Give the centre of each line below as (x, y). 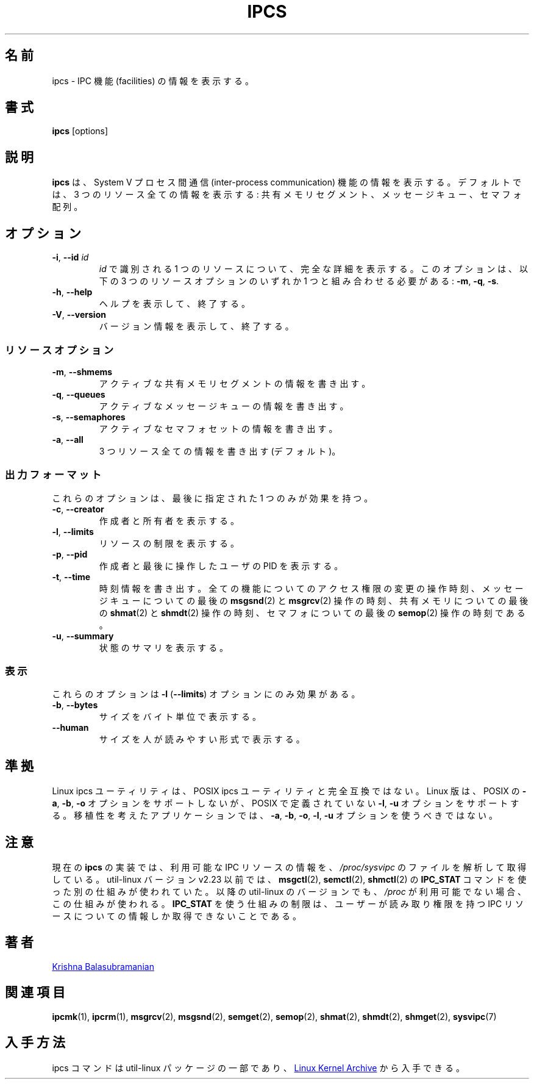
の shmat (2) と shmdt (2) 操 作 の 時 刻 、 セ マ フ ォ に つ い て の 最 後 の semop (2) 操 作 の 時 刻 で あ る (312, 612)
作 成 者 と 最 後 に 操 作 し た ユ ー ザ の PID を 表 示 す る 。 (221, 565)
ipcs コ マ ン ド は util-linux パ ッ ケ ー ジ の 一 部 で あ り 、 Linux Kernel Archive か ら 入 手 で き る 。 (258, 1068)
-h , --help (72, 292)
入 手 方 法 (35, 1043)
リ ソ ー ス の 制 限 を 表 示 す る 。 (169, 543)
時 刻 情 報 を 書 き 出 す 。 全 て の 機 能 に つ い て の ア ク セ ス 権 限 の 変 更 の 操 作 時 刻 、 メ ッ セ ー (311, 588)
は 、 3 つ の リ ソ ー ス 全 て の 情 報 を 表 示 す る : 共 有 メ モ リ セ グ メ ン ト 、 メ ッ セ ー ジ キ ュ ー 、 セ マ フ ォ (287, 195)
